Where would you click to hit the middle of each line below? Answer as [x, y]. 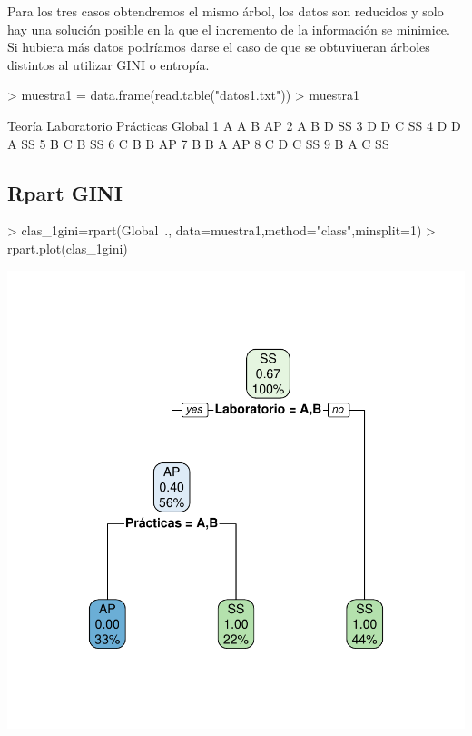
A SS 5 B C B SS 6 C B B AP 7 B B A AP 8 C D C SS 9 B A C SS [198, 143]
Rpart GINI [65, 192]
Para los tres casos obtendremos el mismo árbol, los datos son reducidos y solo [226, 11]
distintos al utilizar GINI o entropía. [108, 64]
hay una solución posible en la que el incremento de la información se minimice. [229, 29]
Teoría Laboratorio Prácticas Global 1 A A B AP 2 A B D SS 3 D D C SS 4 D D [234, 125]
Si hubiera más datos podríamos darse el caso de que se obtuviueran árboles [219, 47]
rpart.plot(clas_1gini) [68, 248]
